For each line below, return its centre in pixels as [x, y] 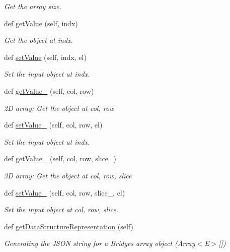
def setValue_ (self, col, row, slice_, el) [65, 192]
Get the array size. [33, 6]
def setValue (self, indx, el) [45, 57]
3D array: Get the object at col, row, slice [68, 175]
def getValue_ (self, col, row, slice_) [60, 159]
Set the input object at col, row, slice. [61, 209]
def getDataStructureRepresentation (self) [69, 226]
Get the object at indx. [39, 40]
